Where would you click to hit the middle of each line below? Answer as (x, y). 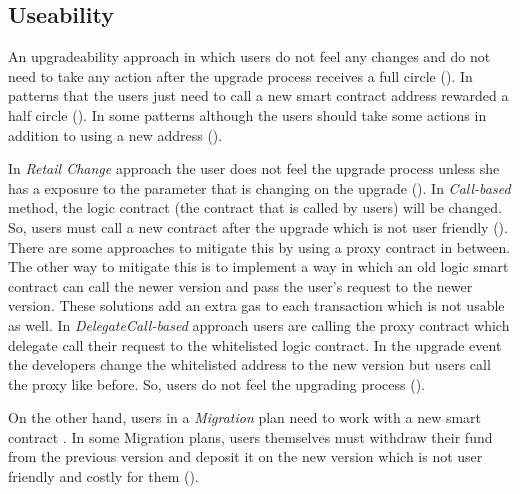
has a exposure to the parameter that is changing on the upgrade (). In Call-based (259, 187)
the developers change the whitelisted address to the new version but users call (249, 364)
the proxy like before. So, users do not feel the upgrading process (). (217, 383)
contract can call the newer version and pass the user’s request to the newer (240, 285)
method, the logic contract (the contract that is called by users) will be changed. (255, 207)
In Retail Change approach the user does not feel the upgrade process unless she (254, 168)
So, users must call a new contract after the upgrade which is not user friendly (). (258, 226)
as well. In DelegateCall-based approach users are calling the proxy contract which (259, 324)
